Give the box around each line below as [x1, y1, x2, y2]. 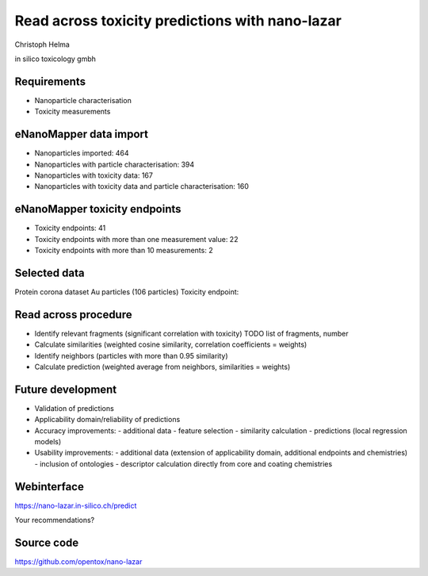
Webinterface [14, 480, 85, 493]
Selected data [14, 266, 85, 279]
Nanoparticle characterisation [34, 95, 132, 105]
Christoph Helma [14, 40, 71, 49]
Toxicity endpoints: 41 [34, 223, 106, 233]
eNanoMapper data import [14, 128, 148, 141]
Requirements [14, 75, 86, 88]
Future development [14, 382, 117, 396]
